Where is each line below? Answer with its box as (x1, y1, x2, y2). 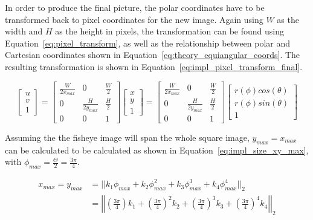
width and (5, 25, 43, 37)
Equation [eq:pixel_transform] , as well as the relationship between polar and (5, 36, 291, 49)
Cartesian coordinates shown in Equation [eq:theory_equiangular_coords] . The (5, 48, 300, 61)
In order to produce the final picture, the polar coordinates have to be (5, 1, 265, 13)
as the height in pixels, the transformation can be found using (55, 25, 285, 37)
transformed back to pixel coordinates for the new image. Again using (5, 13, 263, 25)
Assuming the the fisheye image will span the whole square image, (5, 131, 250, 143)
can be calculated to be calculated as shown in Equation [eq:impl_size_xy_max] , (5, 143, 309, 156)
